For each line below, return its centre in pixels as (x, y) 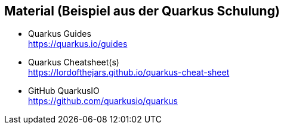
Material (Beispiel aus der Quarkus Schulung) (142, 11)
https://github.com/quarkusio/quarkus (103, 101)
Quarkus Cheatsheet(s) (74, 62)
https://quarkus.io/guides (78, 44)
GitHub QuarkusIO (64, 91)
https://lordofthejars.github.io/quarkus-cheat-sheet (129, 73)
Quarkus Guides (60, 34)
